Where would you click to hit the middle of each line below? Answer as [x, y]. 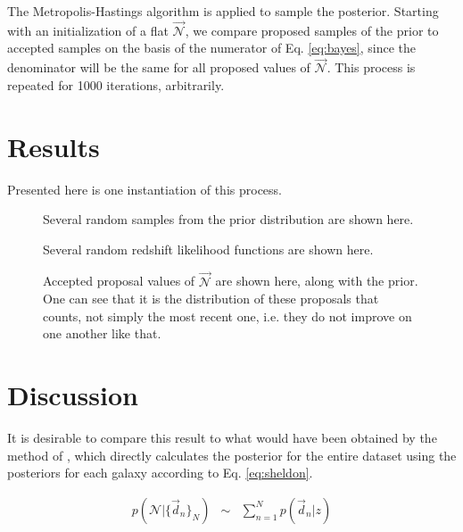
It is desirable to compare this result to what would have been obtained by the [222, 438]
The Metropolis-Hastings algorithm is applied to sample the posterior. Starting [223, 11]
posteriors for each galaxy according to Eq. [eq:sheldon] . [160, 473]
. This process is [371, 67]
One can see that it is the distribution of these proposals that [211, 299]
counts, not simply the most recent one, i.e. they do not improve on [227, 316]
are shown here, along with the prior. [317, 281]
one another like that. [102, 333]
